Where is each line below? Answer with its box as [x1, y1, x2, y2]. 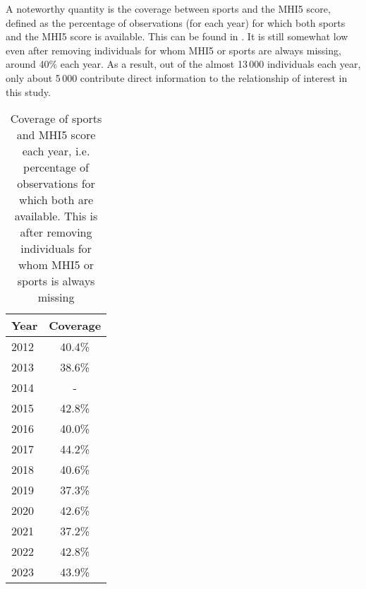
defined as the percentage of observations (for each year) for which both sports [6, 15, 346, 30]
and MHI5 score [16, 126, 96, 143]
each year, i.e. [22, 143, 90, 160]
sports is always [17, 273, 95, 290]
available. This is [14, 208, 98, 225]
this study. [6, 84, 51, 99]
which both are [19, 191, 94, 208]
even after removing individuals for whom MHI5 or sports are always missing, [6, 42, 341, 57]
